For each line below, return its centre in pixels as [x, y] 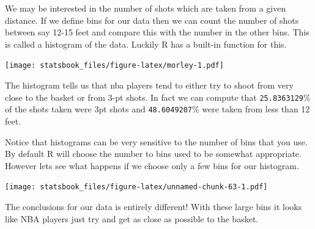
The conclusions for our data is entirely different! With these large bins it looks [154, 206]
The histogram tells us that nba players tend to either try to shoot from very [149, 85]
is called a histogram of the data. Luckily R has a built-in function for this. [146, 44]
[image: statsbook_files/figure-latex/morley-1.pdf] [114, 66]
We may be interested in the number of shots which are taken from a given [146, 8]
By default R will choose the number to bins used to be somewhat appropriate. [153, 154]
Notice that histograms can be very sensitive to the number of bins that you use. [156, 141]
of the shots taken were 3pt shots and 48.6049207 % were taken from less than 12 [157, 109]
